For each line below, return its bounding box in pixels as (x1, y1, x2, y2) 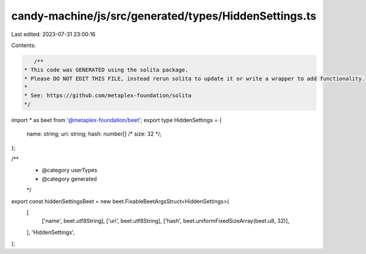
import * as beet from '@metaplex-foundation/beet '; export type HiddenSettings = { (11, 116, 222, 123)
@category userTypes (41, 167, 98, 174)
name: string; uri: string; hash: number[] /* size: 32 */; (26, 130, 162, 137)
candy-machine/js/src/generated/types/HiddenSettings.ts (11, 9, 317, 23)
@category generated (41, 175, 97, 183)
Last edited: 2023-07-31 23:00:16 (11, 31, 96, 38)
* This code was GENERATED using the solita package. (24, 67, 188, 73)
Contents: (11, 42, 36, 49)
